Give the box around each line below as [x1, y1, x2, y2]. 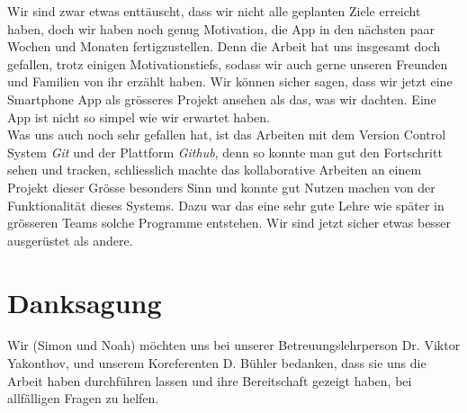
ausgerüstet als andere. [7, 230, 133, 249]
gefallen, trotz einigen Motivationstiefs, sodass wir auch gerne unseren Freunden [7, 54, 448, 73]
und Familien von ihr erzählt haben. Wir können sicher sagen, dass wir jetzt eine [7, 72, 453, 91]
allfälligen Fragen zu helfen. [7, 389, 159, 408]
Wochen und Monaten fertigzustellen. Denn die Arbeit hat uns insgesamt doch [7, 37, 441, 56]
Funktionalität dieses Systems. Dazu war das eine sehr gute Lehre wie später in [7, 195, 445, 214]
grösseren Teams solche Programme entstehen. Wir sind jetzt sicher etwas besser [7, 213, 452, 232]
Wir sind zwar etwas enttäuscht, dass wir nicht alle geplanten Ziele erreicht [7, 2, 421, 20]
